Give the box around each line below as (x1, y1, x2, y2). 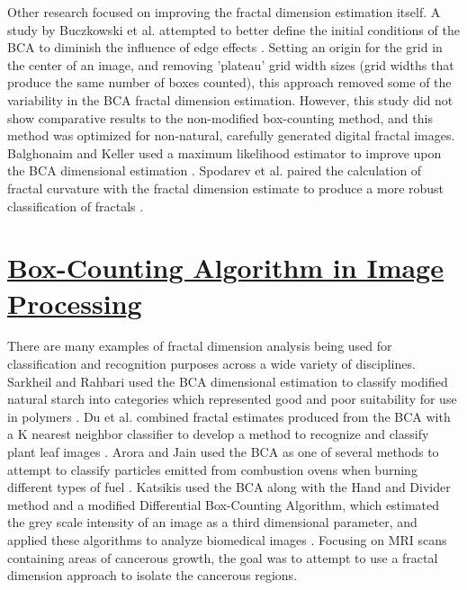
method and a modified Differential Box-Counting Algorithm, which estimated (7, 495, 440, 514)
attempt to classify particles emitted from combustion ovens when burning (7, 460, 418, 478)
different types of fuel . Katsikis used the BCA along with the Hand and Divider (7, 478, 451, 496)
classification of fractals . (7, 196, 144, 215)
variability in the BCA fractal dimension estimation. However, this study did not (7, 90, 454, 109)
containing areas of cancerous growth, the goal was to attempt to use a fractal (7, 548, 438, 567)
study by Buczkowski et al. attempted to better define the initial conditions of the (7, 20, 460, 39)
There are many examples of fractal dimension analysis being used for (7, 336, 392, 355)
